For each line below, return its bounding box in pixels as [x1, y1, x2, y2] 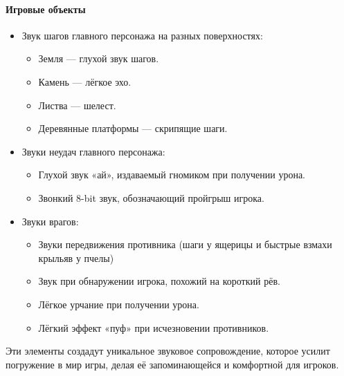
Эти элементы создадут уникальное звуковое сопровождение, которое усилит [6, 344, 330, 358]
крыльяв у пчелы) [38, 250, 114, 265]
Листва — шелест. [38, 97, 116, 112]
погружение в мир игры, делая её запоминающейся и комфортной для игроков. [6, 357, 339, 371]
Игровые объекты [6, 1, 86, 16]
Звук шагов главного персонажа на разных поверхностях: [21, 28, 263, 42]
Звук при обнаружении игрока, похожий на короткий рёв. [38, 274, 280, 288]
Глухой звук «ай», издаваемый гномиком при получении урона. [38, 167, 306, 182]
